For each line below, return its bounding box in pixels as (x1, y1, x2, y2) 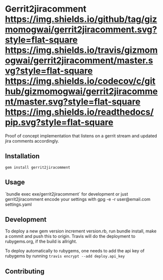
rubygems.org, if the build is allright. (5, 239, 78, 245)
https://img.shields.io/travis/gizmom (5, 45, 158, 56)
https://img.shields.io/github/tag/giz (5, 14, 158, 25)
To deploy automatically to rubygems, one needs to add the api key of (5, 248, 145, 254)
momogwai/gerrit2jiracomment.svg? (5, 24, 157, 35)
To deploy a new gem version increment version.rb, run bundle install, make (5, 228, 157, 234)
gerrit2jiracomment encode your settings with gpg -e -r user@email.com (5, 196, 151, 202)
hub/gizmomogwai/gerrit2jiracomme (5, 86, 158, 97)
